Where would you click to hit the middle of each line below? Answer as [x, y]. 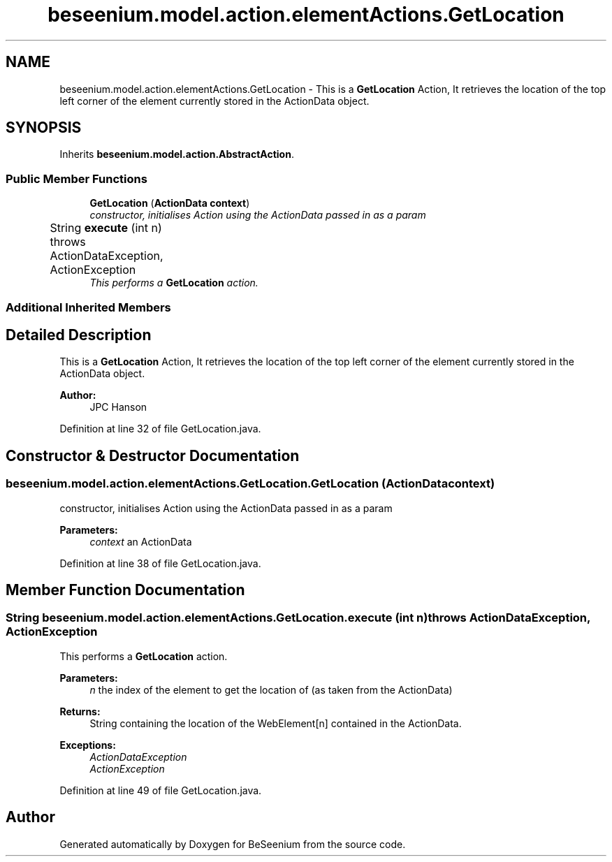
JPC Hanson [118, 407]
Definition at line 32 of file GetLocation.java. [160, 429]
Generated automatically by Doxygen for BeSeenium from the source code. [233, 844]
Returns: [80, 711]
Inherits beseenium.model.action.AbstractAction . [177, 154]
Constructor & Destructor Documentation [153, 455]
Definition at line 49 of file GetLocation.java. [161, 790]
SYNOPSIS [44, 128]
